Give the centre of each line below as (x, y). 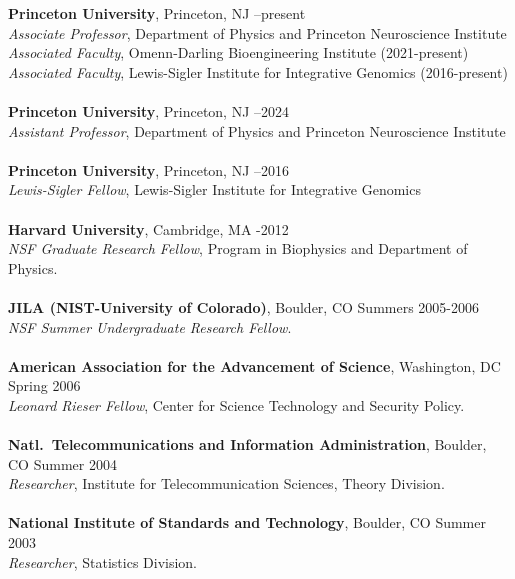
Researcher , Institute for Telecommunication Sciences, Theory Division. (226, 483)
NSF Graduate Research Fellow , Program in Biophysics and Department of (238, 248)
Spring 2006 (44, 385)
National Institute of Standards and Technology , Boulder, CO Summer (247, 522)
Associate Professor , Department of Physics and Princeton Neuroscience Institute (257, 32)
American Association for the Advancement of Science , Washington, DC (254, 365)
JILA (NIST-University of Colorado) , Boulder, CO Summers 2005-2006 (243, 306)
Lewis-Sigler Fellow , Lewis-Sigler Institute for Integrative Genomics (214, 189)
